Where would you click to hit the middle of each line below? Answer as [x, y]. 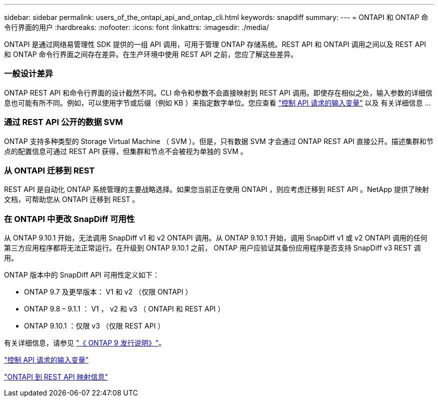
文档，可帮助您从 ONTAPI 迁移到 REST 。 [72, 199]
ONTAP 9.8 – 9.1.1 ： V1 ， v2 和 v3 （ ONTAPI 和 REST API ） [124, 309]
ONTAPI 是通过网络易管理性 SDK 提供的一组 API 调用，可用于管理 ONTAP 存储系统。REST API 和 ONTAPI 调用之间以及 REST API [215, 44]
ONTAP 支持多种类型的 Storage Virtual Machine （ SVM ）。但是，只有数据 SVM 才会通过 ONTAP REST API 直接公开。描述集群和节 [219, 141]
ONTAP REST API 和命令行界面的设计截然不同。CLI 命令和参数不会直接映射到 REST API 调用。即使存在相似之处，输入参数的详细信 [218, 92]
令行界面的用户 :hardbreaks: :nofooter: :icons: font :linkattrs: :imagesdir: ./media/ [136, 27]
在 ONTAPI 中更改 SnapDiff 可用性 [69, 219]
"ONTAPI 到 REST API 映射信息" [56, 377]
